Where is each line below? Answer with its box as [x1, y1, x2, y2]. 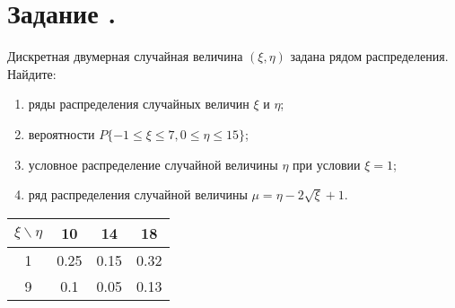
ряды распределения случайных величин [28, 94, 249, 113]
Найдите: [7, 64, 57, 83]
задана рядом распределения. [290, 47, 449, 66]
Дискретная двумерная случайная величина [7, 47, 243, 66]
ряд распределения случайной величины [28, 185, 248, 204]
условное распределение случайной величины [28, 154, 278, 173]
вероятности [28, 124, 95, 143]
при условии [293, 154, 361, 173]
